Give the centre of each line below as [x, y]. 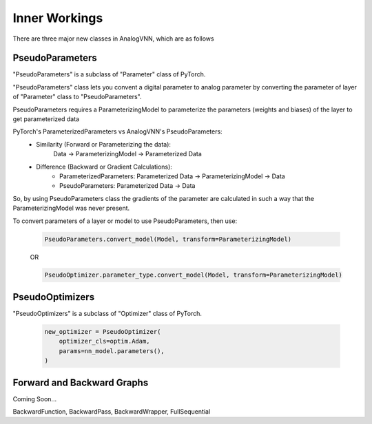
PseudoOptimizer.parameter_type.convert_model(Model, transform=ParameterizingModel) [193, 275]
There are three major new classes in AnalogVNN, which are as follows [113, 39]
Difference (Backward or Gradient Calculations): [104, 167]
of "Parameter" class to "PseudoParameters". [77, 97]
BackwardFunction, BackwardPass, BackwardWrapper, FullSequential [112, 412]
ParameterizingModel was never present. [71, 208]
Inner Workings [58, 18]
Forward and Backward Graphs [81, 382]
